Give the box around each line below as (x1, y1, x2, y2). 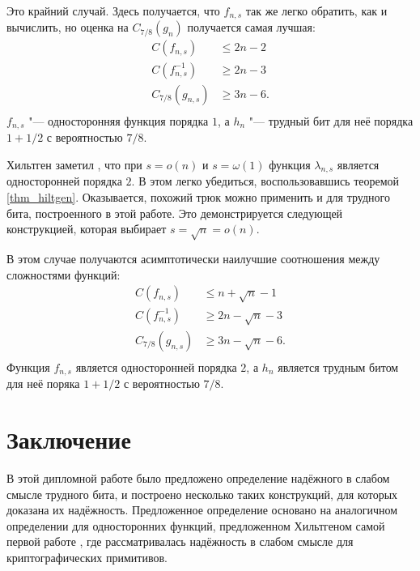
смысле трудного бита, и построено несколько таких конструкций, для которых (6, 485, 398, 502)
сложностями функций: (6, 266, 121, 283)
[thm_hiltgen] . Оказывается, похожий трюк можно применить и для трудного (6, 189, 390, 206)
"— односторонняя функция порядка (28, 112, 209, 129)
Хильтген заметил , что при (6, 156, 142, 173)
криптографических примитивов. (6, 548, 168, 565)
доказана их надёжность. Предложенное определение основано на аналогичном (6, 501, 398, 518)
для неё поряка (6, 375, 80, 392)
